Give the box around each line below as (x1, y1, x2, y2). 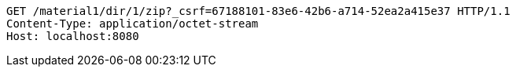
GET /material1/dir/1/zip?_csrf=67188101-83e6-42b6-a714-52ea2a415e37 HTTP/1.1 (6, 5, 510, 17)
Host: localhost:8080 (6, 30, 139, 42)
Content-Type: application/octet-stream (6, 17, 259, 30)
